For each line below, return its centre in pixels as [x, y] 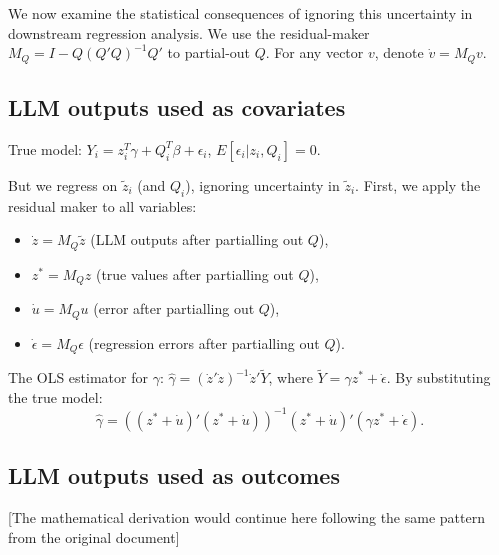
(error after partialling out [174, 308]
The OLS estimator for [78, 377]
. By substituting [438, 377]
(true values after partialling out [194, 273]
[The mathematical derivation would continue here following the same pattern [246, 517]
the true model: [55, 396]
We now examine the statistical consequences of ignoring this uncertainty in [240, 13]
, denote [399, 52]
